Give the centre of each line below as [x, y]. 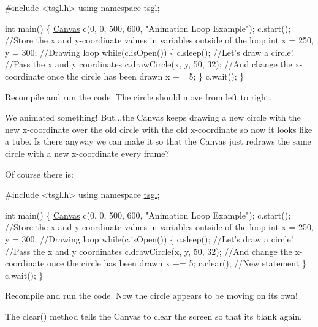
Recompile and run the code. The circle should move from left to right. [138, 96]
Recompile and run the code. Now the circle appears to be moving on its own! [151, 295]
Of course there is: [39, 174]
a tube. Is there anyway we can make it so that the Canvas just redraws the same [158, 141]
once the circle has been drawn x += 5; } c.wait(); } [146, 76]
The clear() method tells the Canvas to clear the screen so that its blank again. [154, 316]
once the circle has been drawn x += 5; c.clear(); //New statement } [176, 263]
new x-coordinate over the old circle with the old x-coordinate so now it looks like [159, 129]
